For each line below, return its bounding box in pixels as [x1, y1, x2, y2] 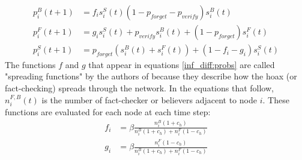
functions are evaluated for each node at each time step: [5, 106, 211, 118]
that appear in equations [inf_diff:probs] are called [88, 58, 275, 70]
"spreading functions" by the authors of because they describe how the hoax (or [5, 70, 297, 82]
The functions [5, 58, 56, 70]
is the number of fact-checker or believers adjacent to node [41, 93, 257, 106]
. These [262, 93, 289, 106]
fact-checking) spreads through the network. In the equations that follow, [5, 82, 274, 94]
